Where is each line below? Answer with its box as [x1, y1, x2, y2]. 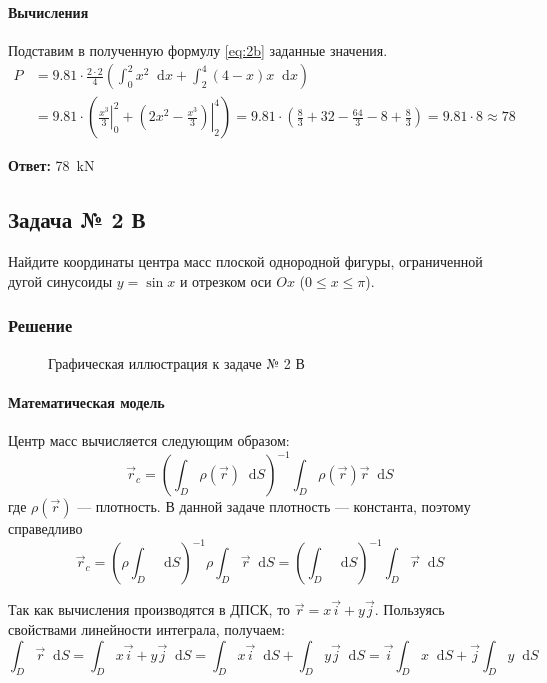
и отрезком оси [179, 270, 272, 291]
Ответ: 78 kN [8, 155, 95, 176]
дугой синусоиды [8, 270, 113, 291]
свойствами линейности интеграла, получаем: [8, 619, 285, 640]
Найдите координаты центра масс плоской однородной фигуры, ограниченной [8, 251, 483, 272]
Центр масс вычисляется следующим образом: [8, 430, 290, 451]
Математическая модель [8, 391, 165, 412]
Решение [8, 313, 73, 338]
